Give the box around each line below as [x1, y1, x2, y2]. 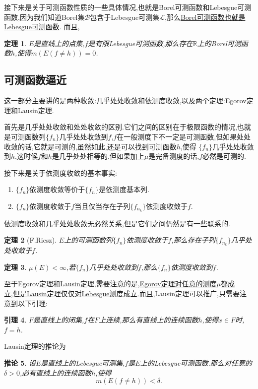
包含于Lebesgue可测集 [90, 11, 160, 22]
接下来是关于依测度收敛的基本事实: [4, 167, 117, 178]
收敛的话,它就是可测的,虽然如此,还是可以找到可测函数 [4, 141, 177, 151]
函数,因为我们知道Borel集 [4, 11, 85, 22]
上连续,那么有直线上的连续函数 [99, 315, 198, 325]
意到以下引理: [4, 298, 48, 308]
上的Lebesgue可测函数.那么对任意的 [140, 357, 252, 368]
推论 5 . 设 [4, 357, 36, 368]
